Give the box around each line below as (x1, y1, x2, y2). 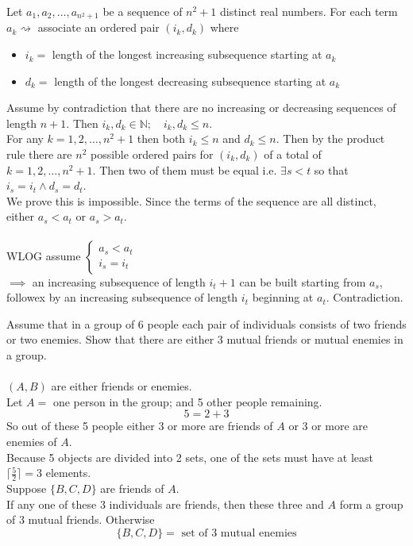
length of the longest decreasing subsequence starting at (54, 72, 326, 89)
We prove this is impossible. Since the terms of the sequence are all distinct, (6, 192, 376, 209)
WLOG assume (6, 247, 81, 263)
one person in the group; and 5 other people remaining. (52, 393, 322, 409)
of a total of (264, 146, 322, 163)
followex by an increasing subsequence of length (6, 289, 238, 306)
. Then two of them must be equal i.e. (92, 161, 277, 178)
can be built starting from (239, 273, 366, 290)
